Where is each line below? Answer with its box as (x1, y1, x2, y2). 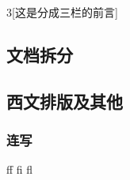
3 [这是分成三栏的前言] (6, 4, 118, 20)
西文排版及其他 (6, 88, 123, 113)
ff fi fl (6, 161, 33, 178)
